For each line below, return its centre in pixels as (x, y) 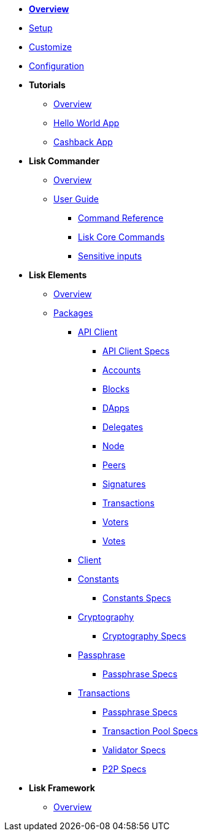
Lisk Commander (64, 161)
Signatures (124, 484)
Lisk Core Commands (121, 237)
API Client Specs (136, 351)
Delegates (123, 427)
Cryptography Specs (144, 636)
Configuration (57, 66)
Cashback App (83, 142)
